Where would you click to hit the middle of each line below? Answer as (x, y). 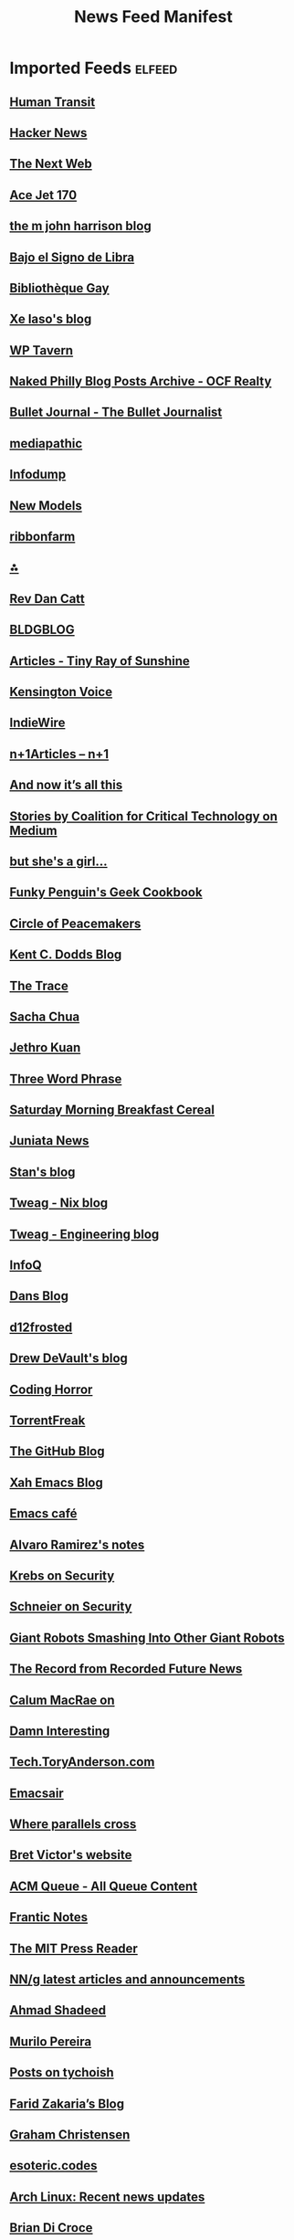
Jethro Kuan (45, 1048)
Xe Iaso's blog (51, 319)
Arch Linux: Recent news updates (107, 2197)
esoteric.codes (53, 2166)
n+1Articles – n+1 (59, 754)
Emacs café (43, 1514)
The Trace (39, 985)
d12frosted (41, 1327)
